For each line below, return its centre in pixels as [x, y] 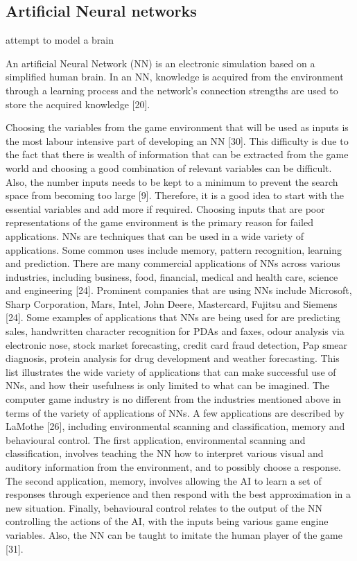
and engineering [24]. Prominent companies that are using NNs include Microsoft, [179, 290]
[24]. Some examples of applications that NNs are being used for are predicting [173, 317]
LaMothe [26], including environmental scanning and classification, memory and [175, 426]
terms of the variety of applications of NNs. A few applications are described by [175, 412]
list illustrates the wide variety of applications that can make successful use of [171, 371]
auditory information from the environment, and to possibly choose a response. [174, 467]
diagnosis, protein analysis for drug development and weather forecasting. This [173, 358]
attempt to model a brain [60, 40]
